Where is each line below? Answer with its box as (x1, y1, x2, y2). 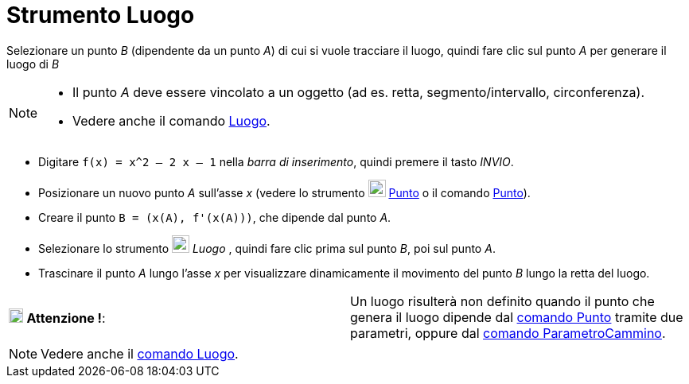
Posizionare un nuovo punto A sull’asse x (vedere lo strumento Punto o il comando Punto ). (38, 185, 531, 200)
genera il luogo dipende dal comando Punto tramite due (350, 308, 683, 325)
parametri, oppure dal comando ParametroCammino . (350, 324, 666, 341)
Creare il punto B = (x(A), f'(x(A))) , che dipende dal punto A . (38, 210, 391, 224)
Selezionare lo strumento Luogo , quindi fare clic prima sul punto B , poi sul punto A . (38, 241, 496, 255)
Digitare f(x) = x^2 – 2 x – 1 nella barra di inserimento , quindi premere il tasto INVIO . (38, 154, 514, 169)
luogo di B (6, 56, 60, 71)
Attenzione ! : (26, 309, 106, 326)
